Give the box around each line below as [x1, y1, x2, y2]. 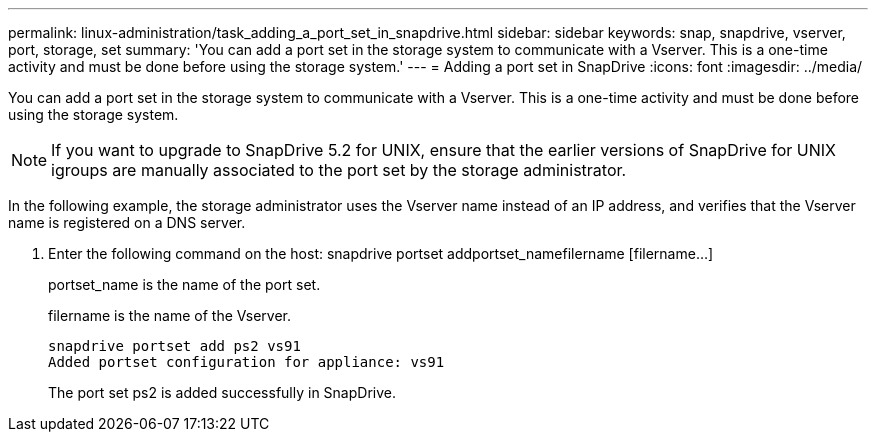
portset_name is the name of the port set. [48, 276, 321, 293]
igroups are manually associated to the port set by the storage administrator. [51, 160, 627, 180]
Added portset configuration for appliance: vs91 [48, 354, 445, 370]
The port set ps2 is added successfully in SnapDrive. [48, 384, 396, 401]
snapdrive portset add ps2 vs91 [48, 338, 301, 354]
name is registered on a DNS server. [8, 214, 246, 231]
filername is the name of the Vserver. [48, 307, 292, 324]
